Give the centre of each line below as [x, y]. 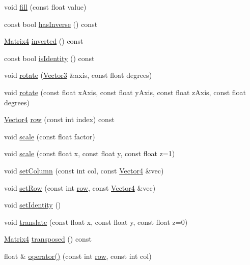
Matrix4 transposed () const [48, 239]
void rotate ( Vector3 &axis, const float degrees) [78, 75]
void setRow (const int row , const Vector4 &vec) [80, 187]
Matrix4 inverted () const [44, 41]
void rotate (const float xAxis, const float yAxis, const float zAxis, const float [125, 92]
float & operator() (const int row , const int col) [78, 256]
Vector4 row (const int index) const [59, 119]
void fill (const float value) [45, 7]
